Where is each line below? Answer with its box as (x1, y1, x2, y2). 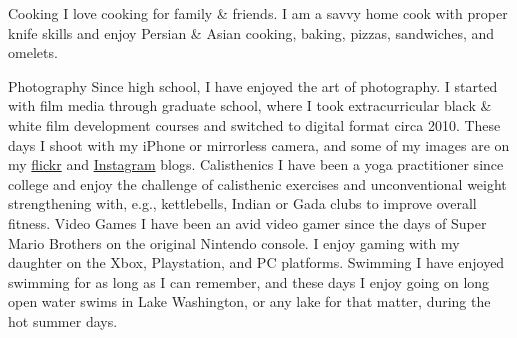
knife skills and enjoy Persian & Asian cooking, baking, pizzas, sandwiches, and (8, 22, 495, 43)
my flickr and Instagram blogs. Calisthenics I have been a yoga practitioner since (8, 154, 504, 175)
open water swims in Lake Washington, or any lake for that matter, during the (8, 291, 491, 312)
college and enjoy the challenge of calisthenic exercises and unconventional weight (8, 173, 507, 194)
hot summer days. (8, 310, 118, 331)
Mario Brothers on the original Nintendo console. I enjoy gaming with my (8, 232, 460, 253)
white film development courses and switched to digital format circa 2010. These (8, 114, 501, 135)
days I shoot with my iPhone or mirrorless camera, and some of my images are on (8, 134, 510, 155)
